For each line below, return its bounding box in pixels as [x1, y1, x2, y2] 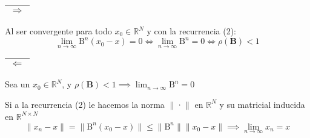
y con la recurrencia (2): [147, 25, 236, 37]
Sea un [5, 78, 30, 90]
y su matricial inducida [219, 98, 305, 110]
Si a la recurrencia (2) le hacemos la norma [5, 98, 165, 110]
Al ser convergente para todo [5, 25, 112, 37]
